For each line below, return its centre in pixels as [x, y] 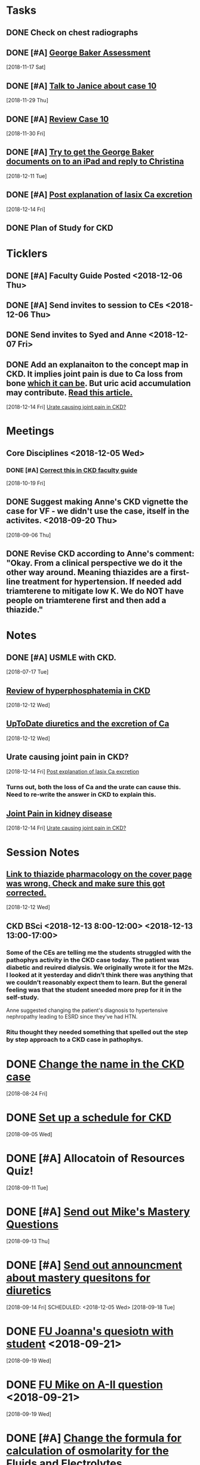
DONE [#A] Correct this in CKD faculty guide [72, 470]
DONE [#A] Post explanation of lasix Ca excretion [99, 195]
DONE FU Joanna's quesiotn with [90, 1331]
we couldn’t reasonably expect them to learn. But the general [96, 982]
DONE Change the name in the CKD [96, 1064]
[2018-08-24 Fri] [27, 1094]
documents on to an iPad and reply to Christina [95, 162]
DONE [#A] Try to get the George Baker [80, 152]
